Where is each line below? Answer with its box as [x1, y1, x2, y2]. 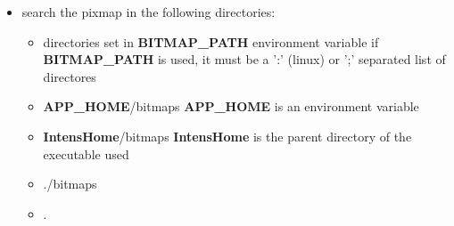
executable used [43, 144, 129, 163]
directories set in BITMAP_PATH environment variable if [43, 32, 379, 51]
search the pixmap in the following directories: [21, 3, 276, 20]
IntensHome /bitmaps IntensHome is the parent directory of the [43, 126, 412, 145]
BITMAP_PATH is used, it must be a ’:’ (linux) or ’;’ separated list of [43, 50, 446, 69]
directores [43, 67, 96, 85]
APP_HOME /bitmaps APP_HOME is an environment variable [43, 97, 419, 116]
